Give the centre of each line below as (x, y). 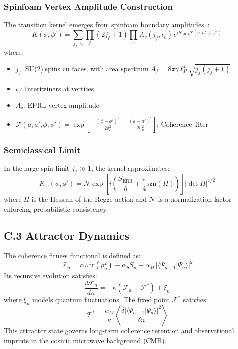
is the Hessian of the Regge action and (89, 199)
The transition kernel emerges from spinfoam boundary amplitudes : (107, 25)
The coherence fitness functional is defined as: (72, 255)
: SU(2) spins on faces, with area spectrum (85, 68)
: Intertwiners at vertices (57, 88)
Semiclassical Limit (42, 149)
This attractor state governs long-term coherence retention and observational (119, 331)
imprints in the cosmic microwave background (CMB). (85, 340)
